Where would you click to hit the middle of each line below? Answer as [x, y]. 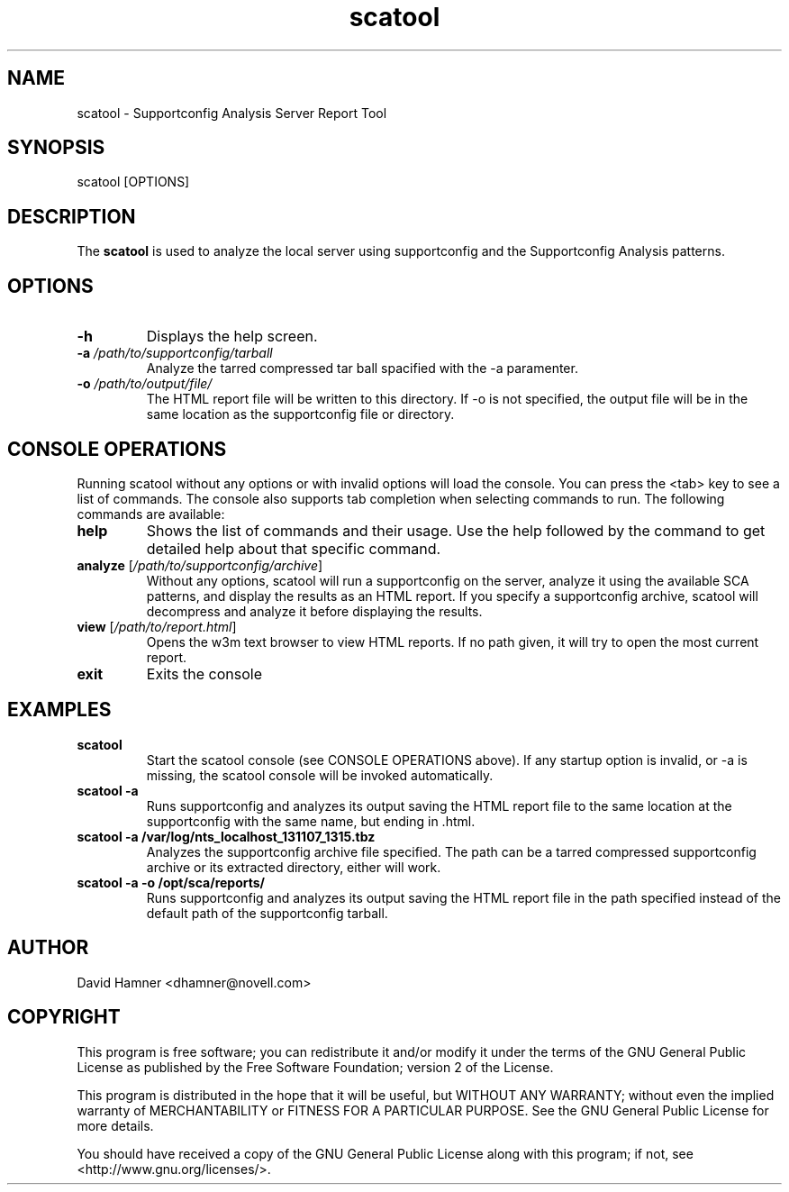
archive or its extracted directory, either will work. [294, 867]
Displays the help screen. [232, 337]
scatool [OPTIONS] [133, 182]
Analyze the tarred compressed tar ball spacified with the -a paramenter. [362, 369]
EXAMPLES [59, 710]
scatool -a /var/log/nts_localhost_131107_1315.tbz [226, 836]
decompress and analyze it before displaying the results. [314, 611]
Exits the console [204, 673]
